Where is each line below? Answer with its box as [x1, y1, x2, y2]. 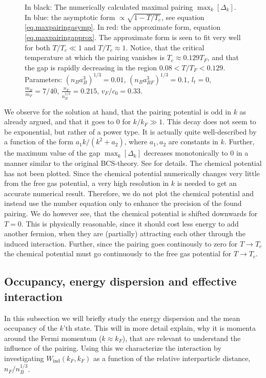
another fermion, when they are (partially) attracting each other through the [4, 228, 245, 239]
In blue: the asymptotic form [25, 11, 115, 22]
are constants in [168, 136, 218, 147]
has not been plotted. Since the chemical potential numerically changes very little [4, 167, 260, 178]
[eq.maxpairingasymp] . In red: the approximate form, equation [25, 22, 221, 32]
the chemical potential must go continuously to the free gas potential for [4, 248, 232, 259]
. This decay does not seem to [162, 116, 256, 127]
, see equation [161, 11, 204, 22]
